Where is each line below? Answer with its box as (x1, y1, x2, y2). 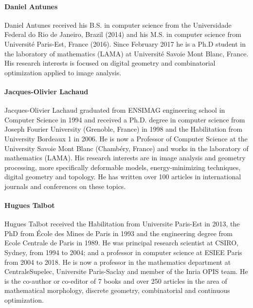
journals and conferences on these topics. (4, 181, 126, 191)
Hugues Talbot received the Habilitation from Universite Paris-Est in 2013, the (4, 219, 240, 229)
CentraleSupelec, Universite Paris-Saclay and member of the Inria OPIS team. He (4, 266, 248, 276)
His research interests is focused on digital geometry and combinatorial (4, 58, 216, 68)
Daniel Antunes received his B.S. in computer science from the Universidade (4, 19, 232, 30)
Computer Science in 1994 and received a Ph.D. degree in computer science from (4, 114, 245, 124)
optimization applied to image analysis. (4, 67, 122, 77)
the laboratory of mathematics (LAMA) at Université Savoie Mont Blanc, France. (4, 48, 249, 58)
